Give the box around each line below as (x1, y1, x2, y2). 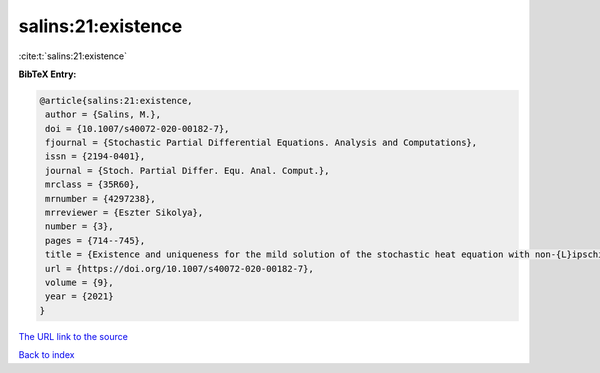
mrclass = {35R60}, (45, 179, 140, 190)
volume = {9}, (45, 277, 114, 288)
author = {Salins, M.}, (45, 109, 162, 120)
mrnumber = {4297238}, (45, 193, 157, 204)
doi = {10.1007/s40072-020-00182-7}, (45, 123, 230, 134)
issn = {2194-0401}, (45, 151, 146, 162)
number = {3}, (45, 221, 114, 232)
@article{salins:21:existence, (39, 95, 194, 106)
